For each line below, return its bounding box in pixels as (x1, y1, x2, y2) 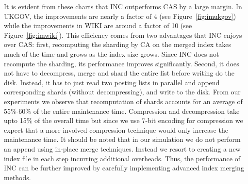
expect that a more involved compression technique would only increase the (4, 124, 228, 135)
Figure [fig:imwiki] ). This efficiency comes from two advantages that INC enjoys (4, 30, 242, 40)
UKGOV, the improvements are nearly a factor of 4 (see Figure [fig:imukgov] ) (4, 11, 236, 21)
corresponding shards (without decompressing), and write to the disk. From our (4, 87, 241, 97)
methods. (4, 172, 31, 182)
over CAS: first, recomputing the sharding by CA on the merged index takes (4, 39, 231, 49)
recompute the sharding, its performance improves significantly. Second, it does (4, 58, 239, 68)
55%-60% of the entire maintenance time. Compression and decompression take (4, 106, 240, 116)
